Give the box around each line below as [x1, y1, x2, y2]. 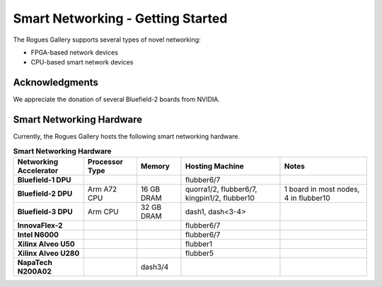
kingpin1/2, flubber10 [185, 193, 255, 203]
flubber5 [185, 248, 214, 258]
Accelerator [17, 165, 59, 175]
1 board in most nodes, [284, 184, 360, 194]
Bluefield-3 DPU [17, 206, 74, 216]
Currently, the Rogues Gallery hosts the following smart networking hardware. [13, 132, 241, 141]
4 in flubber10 [284, 193, 330, 203]
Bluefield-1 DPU [17, 175, 71, 184]
